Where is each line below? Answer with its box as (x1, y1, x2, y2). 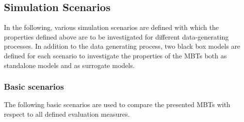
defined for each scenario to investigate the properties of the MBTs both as (4, 50, 227, 60)
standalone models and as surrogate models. (4, 60, 135, 70)
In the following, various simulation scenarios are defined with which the (4, 22, 219, 32)
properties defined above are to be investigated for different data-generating (4, 31, 229, 41)
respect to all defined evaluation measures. (4, 108, 130, 119)
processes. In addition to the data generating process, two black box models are (4, 41, 241, 51)
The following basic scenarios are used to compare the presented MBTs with (4, 99, 230, 109)
